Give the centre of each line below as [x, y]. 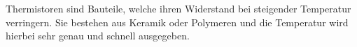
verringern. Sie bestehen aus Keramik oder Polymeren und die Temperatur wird [177, 22]
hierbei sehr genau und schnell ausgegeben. [98, 36]
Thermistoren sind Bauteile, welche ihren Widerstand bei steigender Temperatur [178, 8]
